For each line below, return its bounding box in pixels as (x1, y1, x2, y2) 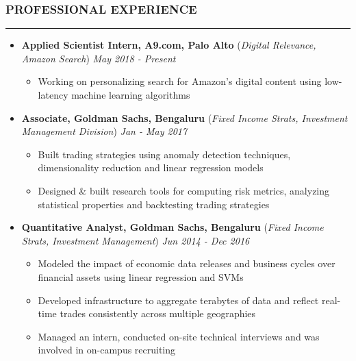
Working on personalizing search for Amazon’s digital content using (38, 74, 322, 88)
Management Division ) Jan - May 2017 (21, 124, 188, 138)
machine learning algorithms (71, 88, 190, 101)
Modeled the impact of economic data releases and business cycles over (38, 256, 335, 271)
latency (38, 88, 68, 101)
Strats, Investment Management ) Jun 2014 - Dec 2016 (21, 233, 250, 247)
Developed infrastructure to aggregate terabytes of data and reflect (38, 292, 319, 307)
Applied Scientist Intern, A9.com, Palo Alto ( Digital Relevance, (21, 38, 316, 52)
